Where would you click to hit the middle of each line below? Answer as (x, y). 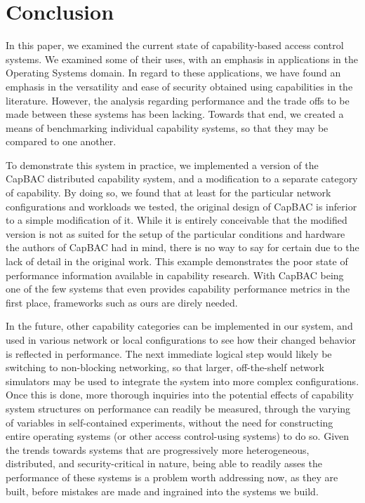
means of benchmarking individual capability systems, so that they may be (167, 127)
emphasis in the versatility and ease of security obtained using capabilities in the (179, 86)
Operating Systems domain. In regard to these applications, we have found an (173, 73)
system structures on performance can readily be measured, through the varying (178, 408)
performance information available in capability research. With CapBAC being (175, 275)
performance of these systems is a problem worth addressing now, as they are (172, 477)
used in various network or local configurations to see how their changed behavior (181, 340)
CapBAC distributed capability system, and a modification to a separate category (182, 179)
